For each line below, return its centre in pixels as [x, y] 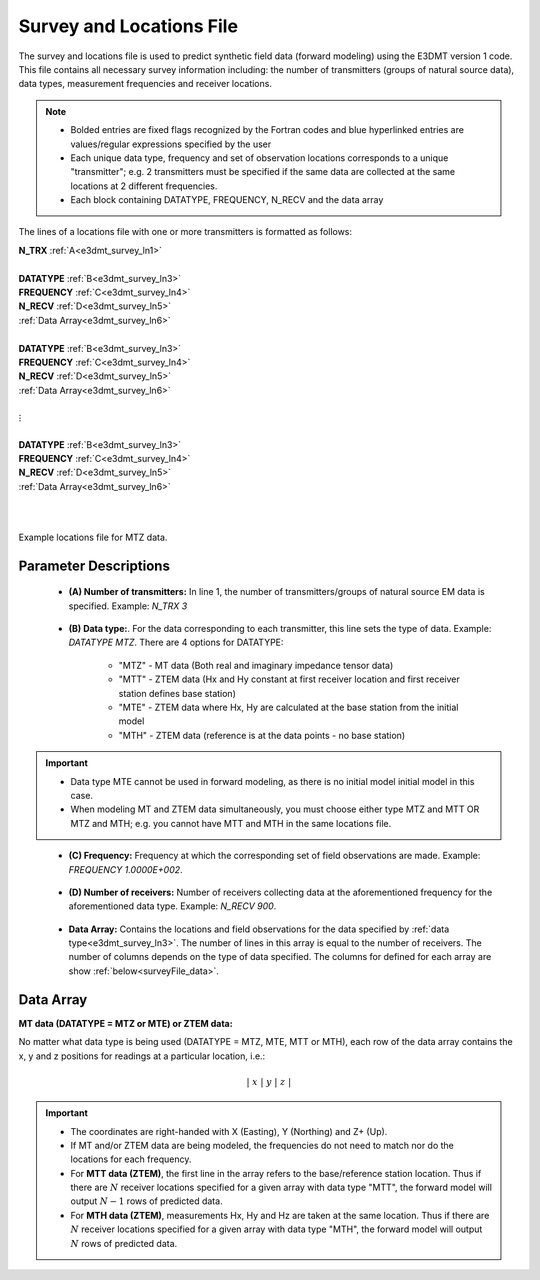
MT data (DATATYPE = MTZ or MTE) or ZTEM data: [126, 1023]
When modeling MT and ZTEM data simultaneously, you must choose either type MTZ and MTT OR [275, 809]
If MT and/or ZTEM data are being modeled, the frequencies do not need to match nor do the [262, 1145]
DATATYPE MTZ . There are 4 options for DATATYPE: [176, 642]
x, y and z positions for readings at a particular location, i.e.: [142, 1056]
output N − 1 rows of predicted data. [147, 1201]
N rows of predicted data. [124, 1243]
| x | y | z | [269, 1081]
